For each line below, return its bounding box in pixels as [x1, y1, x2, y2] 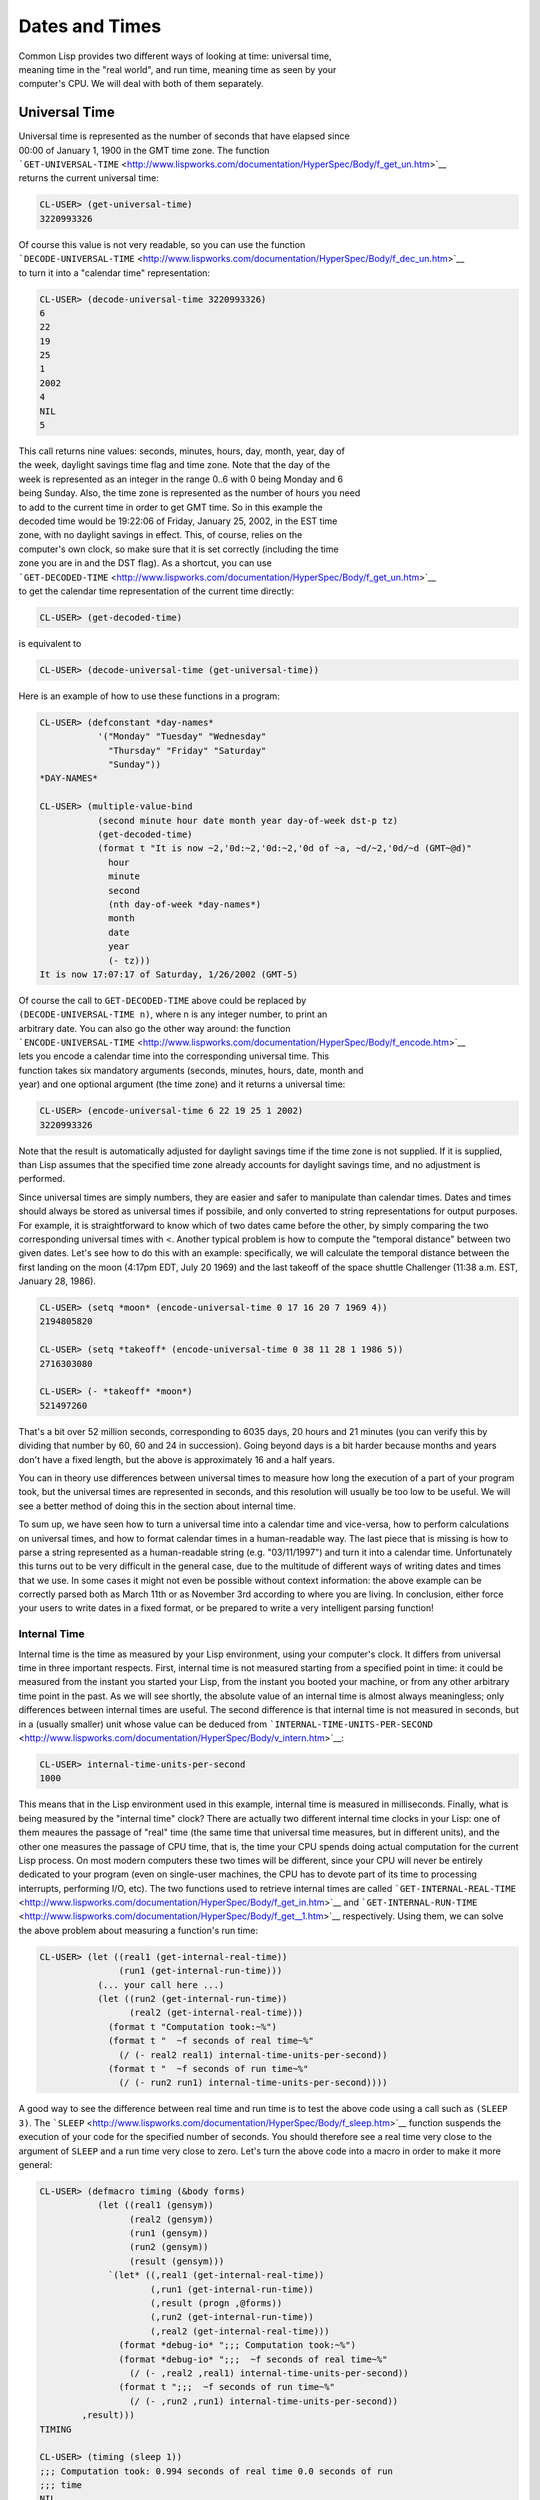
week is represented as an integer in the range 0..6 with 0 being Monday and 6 [18, 473, 344, 485]
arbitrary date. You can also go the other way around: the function [18, 1022, 291, 1034]
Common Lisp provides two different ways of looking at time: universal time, [18, 50, 332, 62]
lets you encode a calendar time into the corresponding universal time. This [18, 1050, 330, 1062]
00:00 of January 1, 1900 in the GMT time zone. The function [18, 144, 270, 156]
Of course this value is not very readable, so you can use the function [18, 238, 306, 250]
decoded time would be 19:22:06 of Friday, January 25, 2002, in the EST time [18, 515, 338, 527]
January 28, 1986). [18, 1275, 97, 1287]
